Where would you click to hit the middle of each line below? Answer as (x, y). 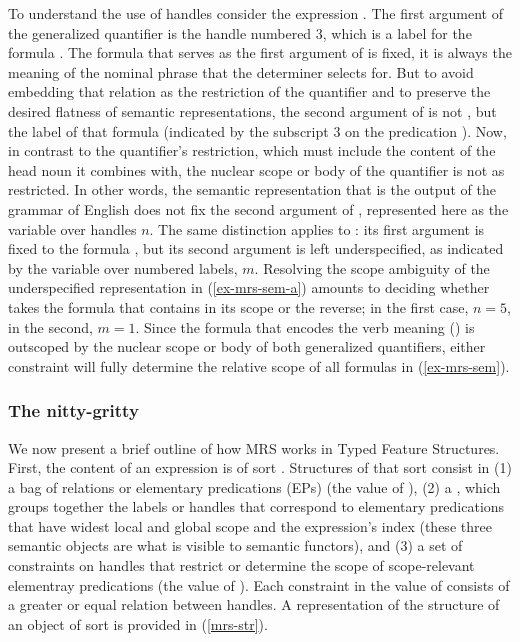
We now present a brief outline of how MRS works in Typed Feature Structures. (254, 447)
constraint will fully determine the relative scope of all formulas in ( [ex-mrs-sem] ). (259, 365)
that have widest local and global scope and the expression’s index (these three (250, 525)
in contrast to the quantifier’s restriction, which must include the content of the (252, 150)
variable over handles (72, 228)
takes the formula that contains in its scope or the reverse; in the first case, (238, 306)
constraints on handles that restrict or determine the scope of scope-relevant (241, 565)
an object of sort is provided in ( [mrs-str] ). (138, 623)
